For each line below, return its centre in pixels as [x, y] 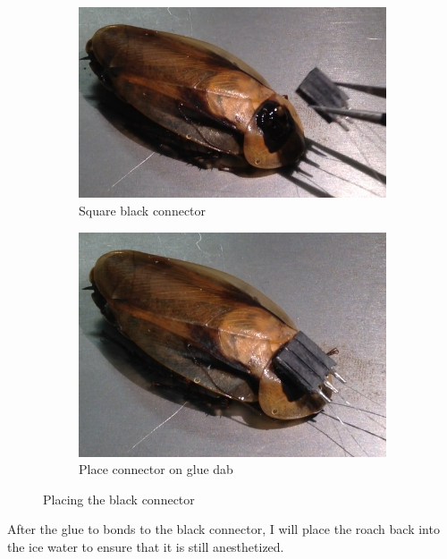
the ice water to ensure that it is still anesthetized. [146, 546]
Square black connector [143, 210]
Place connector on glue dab [156, 469]
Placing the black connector [119, 499]
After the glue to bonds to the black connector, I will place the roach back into [223, 529]
